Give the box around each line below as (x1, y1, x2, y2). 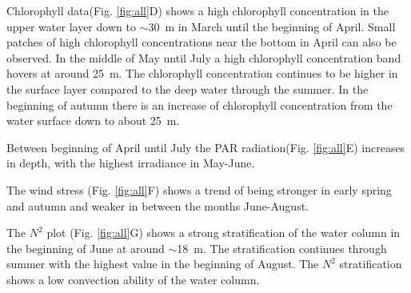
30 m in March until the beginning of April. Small (148, 18, 396, 34)
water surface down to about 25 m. (6, 112, 180, 129)
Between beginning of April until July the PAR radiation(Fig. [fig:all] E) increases (6, 138, 405, 155)
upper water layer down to (6, 18, 136, 34)
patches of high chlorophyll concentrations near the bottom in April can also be (6, 34, 397, 50)
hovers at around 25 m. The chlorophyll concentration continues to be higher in (6, 65, 398, 82)
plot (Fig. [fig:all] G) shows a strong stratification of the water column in (46, 224, 401, 241)
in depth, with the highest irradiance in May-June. (6, 155, 255, 171)
